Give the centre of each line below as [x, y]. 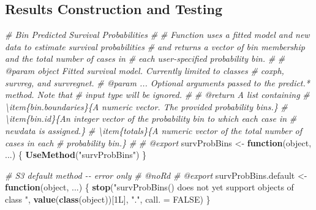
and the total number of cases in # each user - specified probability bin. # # [145, 58]
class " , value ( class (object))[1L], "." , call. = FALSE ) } [108, 199]
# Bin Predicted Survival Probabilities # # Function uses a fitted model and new [157, 35]
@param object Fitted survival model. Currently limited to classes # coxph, [145, 70]
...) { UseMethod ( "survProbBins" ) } [76, 155]
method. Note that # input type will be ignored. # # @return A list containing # [157, 95]
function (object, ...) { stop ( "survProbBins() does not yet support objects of [149, 187]
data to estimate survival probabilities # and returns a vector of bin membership [155, 46]
